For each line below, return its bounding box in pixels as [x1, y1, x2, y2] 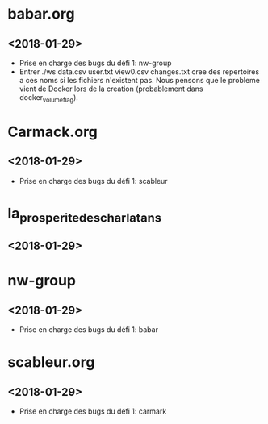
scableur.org [7, 353, 95, 372]
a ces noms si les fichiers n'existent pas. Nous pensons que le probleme [19, 76, 260, 85]
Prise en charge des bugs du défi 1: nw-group [19, 58, 172, 68]
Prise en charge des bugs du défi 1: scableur [19, 176, 168, 185]
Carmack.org [7, 123, 98, 141]
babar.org [7, 5, 75, 23]
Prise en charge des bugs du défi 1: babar [19, 324, 159, 335]
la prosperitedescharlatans [7, 204, 162, 226]
